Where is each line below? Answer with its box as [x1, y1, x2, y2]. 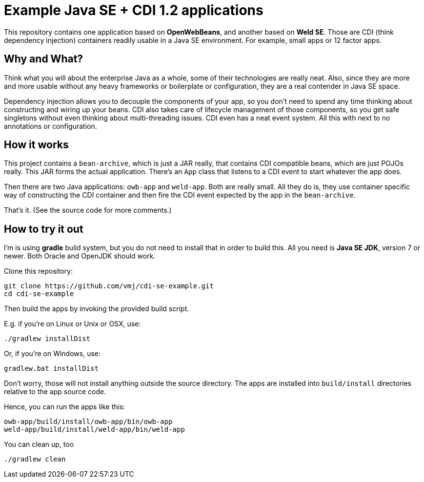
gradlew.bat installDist [4, 364, 99, 373]
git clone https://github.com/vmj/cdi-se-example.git [4, 282, 214, 290]
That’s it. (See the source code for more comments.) [4, 206, 172, 215]
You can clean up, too [4, 440, 74, 449]
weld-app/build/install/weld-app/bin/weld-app [4, 425, 185, 434]
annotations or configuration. [4, 121, 97, 130]
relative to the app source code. [4, 387, 106, 396]
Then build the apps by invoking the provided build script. [4, 304, 189, 313]
